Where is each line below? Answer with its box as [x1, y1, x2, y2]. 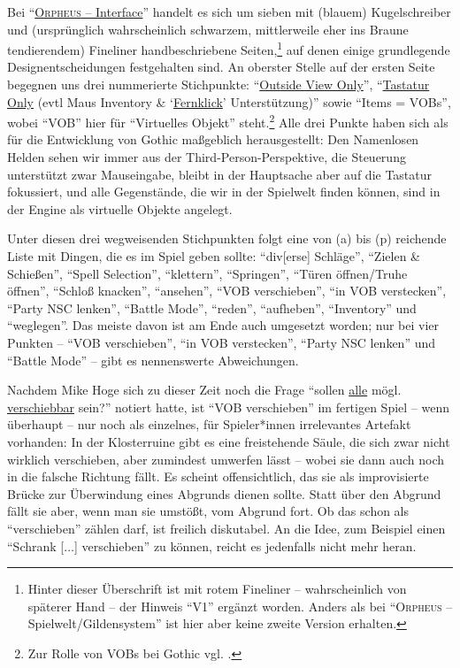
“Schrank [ [7, 536, 65, 555]
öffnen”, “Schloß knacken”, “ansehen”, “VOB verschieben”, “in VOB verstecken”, [7, 281, 447, 300]
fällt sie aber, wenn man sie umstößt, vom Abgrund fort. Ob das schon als [7, 502, 410, 520]
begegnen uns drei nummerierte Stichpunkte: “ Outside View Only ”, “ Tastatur [7, 75, 430, 94]
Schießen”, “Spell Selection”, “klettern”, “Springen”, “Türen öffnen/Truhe [7, 264, 408, 282]
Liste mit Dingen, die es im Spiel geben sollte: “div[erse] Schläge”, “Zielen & [7, 247, 420, 265]
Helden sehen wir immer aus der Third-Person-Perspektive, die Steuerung [7, 148, 406, 166]
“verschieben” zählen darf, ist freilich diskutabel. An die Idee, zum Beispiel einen [7, 518, 446, 537]
